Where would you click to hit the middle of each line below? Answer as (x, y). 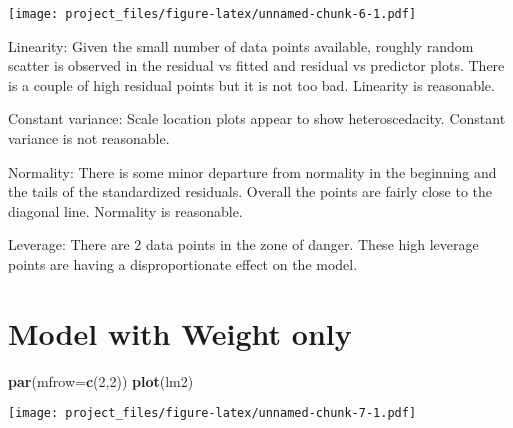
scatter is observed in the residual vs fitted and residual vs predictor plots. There (256, 65)
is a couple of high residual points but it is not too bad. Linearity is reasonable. (251, 84)
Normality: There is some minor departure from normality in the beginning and (252, 171)
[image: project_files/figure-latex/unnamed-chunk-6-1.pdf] (212, 14)
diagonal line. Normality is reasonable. (125, 210)
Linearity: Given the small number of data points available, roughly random (241, 45)
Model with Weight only (180, 332)
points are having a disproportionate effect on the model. (183, 264)
